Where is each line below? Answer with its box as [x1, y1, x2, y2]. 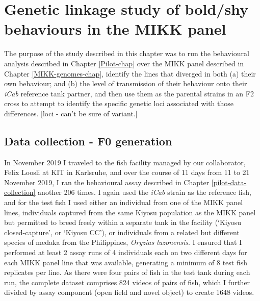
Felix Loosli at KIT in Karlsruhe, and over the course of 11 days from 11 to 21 [4, 167, 250, 178]
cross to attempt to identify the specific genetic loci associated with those [4, 98, 234, 109]
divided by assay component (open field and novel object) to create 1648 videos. [4, 287, 254, 297]
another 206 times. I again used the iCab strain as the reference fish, [38, 187, 251, 197]
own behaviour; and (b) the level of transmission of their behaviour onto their [4, 78, 247, 89]
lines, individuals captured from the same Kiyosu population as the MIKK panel [4, 207, 256, 217]
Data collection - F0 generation [4, 133, 172, 148]
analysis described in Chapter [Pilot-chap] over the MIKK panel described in [4, 58, 244, 68]
